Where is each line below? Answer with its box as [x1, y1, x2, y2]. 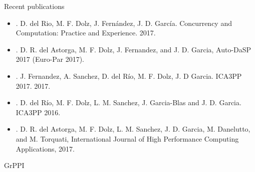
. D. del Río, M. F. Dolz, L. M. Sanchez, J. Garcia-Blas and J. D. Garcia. [16, 97, 241, 108]
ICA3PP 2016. [16, 107, 61, 117]
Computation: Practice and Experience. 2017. [16, 27, 156, 38]
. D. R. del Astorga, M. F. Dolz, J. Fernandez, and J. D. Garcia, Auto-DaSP [16, 44, 251, 54]
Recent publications [4, 1, 65, 11]
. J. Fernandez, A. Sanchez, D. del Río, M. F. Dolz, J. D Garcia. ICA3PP [16, 70, 242, 81]
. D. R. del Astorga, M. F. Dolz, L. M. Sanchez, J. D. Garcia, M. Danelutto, [16, 124, 250, 134]
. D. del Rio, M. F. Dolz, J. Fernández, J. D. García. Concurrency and [16, 17, 232, 28]
